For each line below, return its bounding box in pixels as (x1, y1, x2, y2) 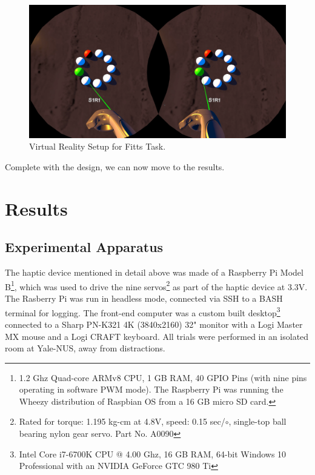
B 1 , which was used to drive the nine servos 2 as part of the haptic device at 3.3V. (5, 278, 308, 293)
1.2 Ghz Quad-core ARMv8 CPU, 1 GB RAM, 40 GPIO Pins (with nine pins (19, 371, 307, 384)
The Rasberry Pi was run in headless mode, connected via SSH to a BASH (5, 292, 283, 305)
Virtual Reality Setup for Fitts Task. (29, 140, 166, 153)
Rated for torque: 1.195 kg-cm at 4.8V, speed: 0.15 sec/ (19, 415, 225, 428)
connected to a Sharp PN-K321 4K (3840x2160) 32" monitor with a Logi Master (5, 317, 303, 330)
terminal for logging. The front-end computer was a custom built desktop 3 (5, 304, 280, 319)
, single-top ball (228, 415, 287, 428)
